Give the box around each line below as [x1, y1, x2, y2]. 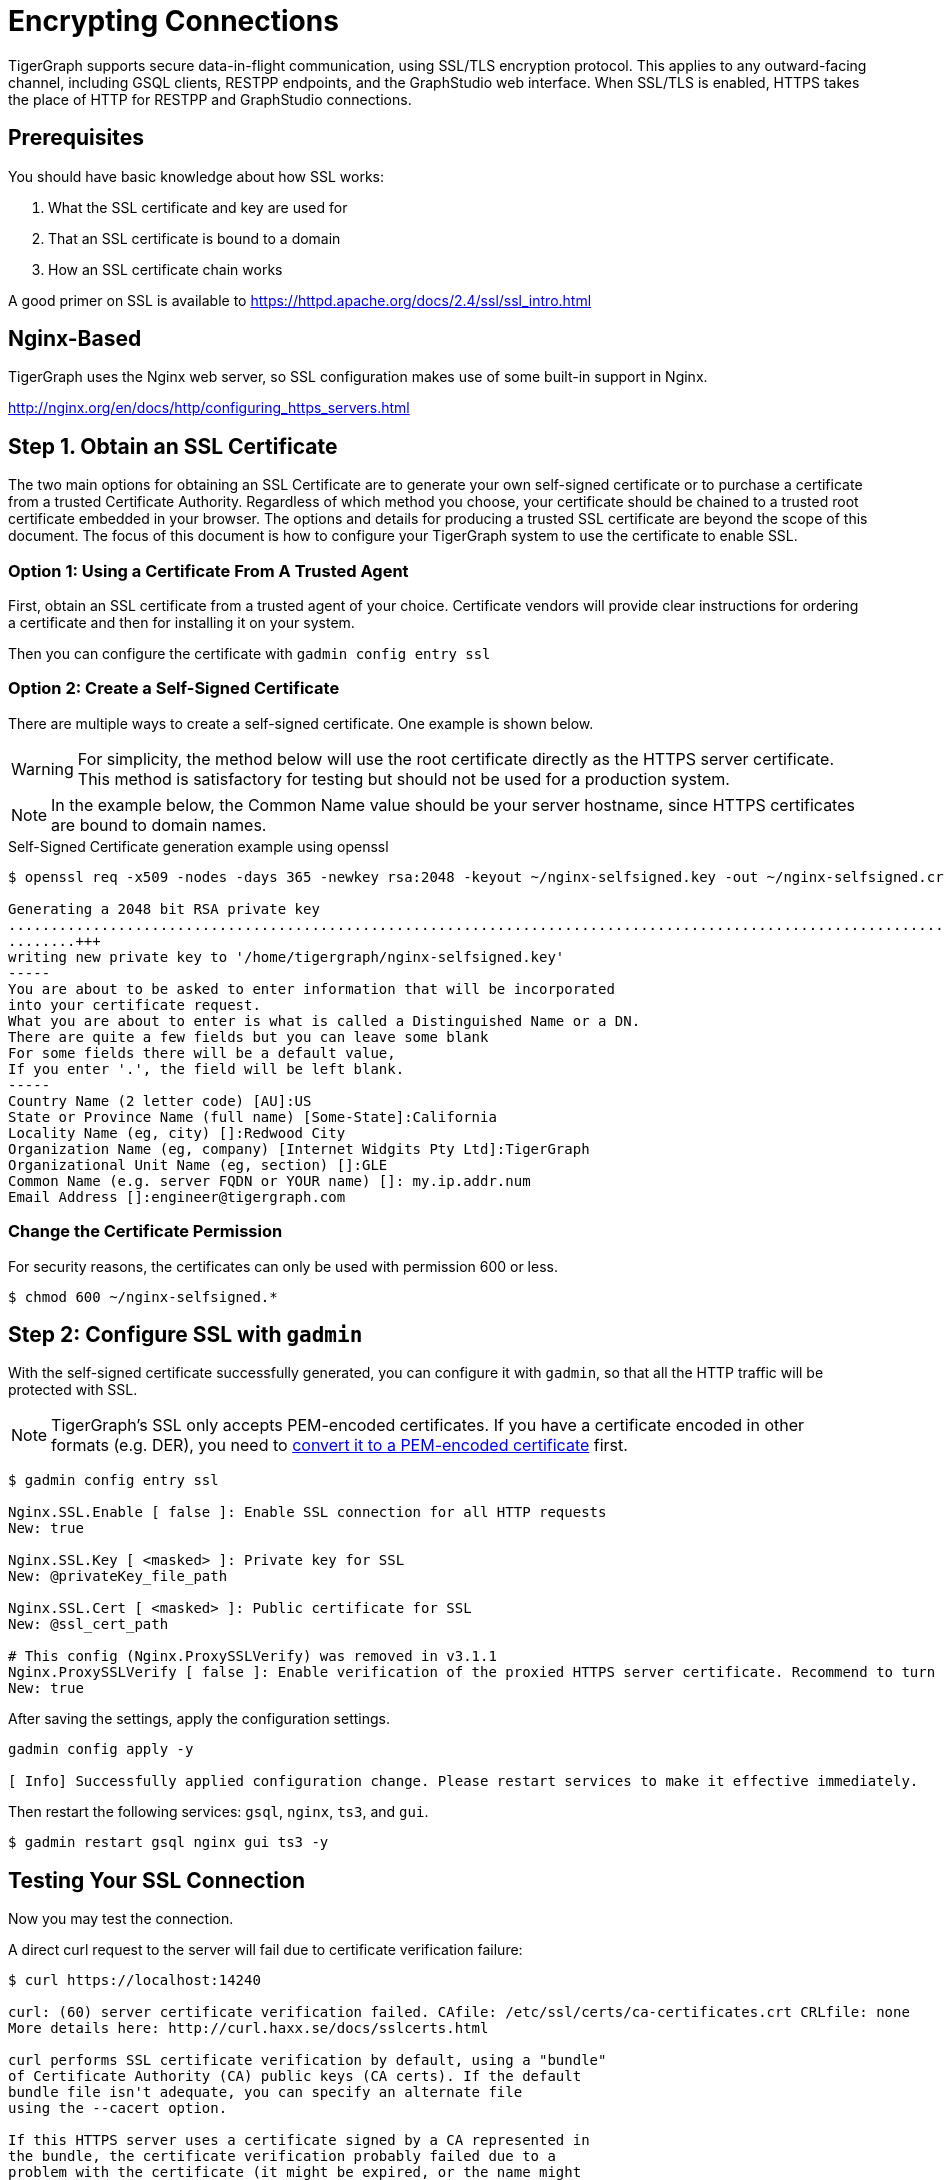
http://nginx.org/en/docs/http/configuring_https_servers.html [8, 399, 410, 417]
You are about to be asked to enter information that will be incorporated [8, 980, 615, 997]
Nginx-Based [8, 326, 142, 352]
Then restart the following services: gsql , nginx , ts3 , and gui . [8, 1803, 429, 1821]
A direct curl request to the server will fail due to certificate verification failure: [8, 1941, 523, 1959]
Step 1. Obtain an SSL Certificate [8, 433, 338, 459]
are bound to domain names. [51, 814, 267, 835]
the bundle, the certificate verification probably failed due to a [8, 2148, 556, 2165]
